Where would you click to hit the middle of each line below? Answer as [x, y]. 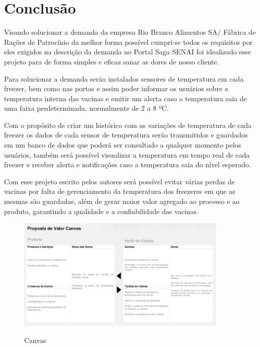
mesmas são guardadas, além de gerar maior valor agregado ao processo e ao [122, 201]
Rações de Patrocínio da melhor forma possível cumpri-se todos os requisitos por [128, 42]
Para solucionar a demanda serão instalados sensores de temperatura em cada [124, 78]
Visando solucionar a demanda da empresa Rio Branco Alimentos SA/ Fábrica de [130, 32]
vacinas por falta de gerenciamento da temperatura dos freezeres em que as [120, 191]
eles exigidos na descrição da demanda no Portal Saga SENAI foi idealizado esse [127, 52]
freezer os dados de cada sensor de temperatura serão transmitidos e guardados [126, 135]
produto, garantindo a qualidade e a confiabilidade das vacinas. [101, 211]
